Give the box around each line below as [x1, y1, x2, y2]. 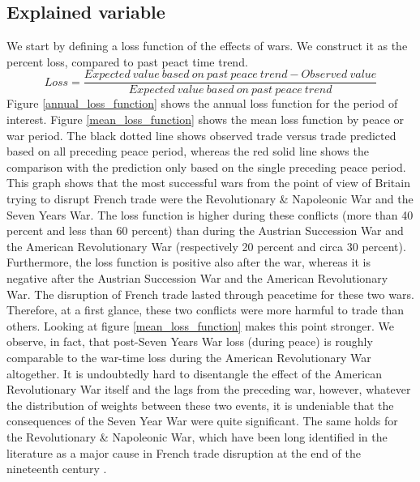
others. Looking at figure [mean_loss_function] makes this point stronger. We [6, 317, 395, 334]
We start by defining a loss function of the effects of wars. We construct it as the [6, 37, 408, 54]
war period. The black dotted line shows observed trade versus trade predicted [6, 126, 396, 143]
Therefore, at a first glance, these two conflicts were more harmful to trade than [6, 301, 405, 318]
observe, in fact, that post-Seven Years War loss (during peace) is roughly [6, 333, 373, 350]
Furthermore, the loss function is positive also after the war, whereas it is [6, 254, 371, 271]
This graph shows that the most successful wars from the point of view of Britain [6, 174, 410, 191]
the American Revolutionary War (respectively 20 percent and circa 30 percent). [6, 237, 406, 254]
